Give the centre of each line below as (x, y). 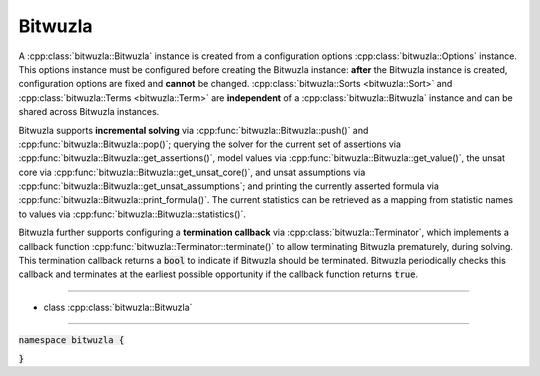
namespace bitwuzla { (71, 340)
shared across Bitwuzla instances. (89, 112)
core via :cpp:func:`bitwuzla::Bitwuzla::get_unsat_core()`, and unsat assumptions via (192, 172)
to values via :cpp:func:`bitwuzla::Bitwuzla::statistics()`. (132, 214)
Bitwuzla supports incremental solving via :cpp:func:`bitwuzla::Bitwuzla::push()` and (193, 130)
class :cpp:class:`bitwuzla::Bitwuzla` (118, 307)
